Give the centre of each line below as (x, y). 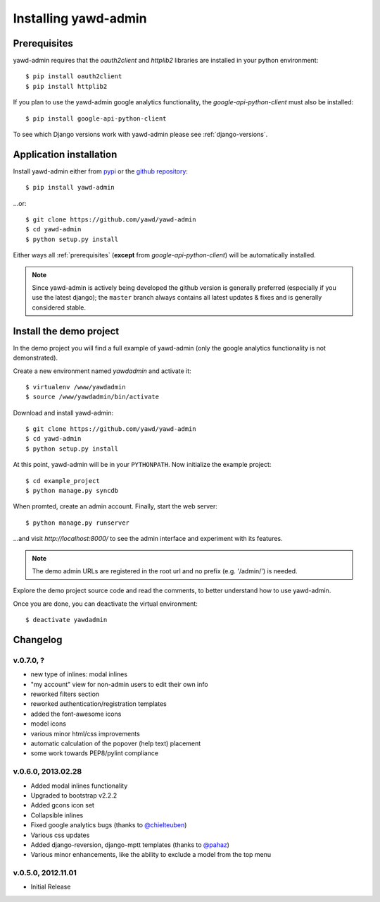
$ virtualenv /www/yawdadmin (76, 387)
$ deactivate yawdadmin (66, 620)
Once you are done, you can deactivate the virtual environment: (106, 604)
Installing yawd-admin (80, 18)
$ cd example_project (63, 481)
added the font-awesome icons (76, 714)
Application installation (65, 154)
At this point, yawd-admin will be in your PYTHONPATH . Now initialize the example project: (142, 465)
